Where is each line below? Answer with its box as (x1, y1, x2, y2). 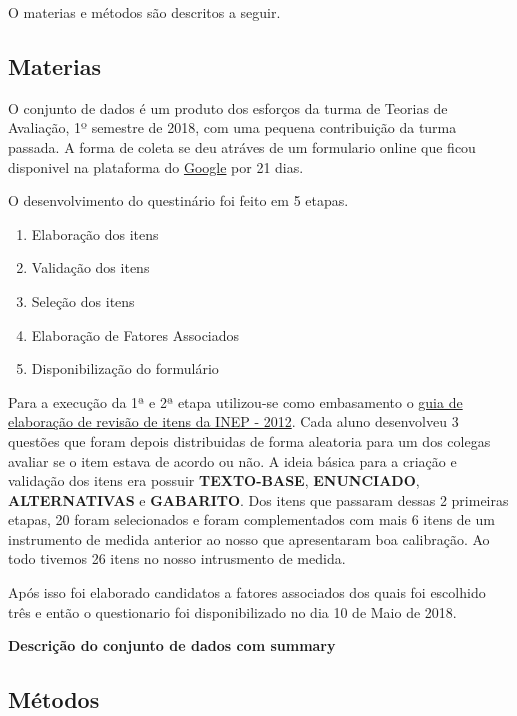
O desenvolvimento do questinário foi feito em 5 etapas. (8, 190, 349, 211)
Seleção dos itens (31, 290, 135, 311)
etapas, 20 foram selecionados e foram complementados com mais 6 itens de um (8, 509, 495, 530)
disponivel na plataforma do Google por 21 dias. (8, 156, 304, 177)
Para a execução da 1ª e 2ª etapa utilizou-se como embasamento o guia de (8, 391, 463, 412)
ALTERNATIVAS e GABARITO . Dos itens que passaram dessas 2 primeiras (8, 489, 509, 510)
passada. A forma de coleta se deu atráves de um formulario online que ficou (8, 136, 476, 157)
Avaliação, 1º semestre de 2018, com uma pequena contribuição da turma (8, 117, 457, 138)
